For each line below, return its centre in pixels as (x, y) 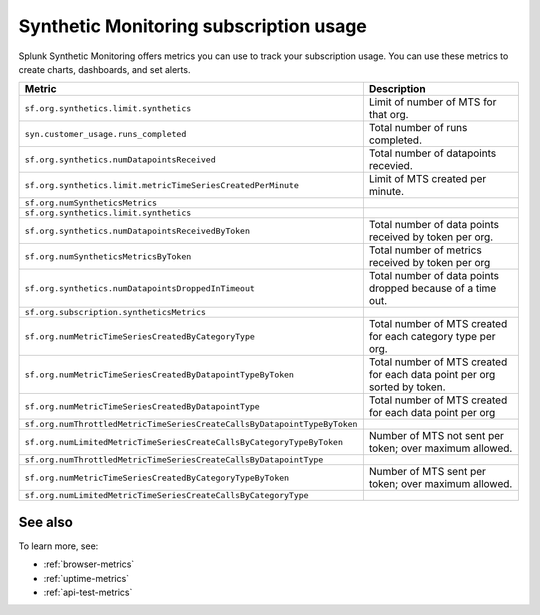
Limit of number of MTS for (432, 102)
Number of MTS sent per (427, 472)
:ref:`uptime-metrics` (86, 578)
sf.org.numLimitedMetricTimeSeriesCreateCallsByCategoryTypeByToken (184, 441)
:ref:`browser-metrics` (89, 564)
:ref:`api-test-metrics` (88, 592)
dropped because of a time (432, 288)
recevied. (391, 166)
